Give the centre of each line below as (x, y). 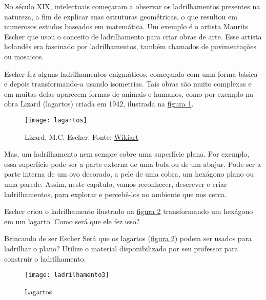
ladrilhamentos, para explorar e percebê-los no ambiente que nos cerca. (116, 194)
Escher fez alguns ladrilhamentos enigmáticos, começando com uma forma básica (131, 73)
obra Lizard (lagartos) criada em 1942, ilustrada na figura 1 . (99, 104)
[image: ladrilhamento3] (67, 275)
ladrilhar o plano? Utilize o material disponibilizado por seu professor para (121, 248)
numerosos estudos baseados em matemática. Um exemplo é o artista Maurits (126, 26)
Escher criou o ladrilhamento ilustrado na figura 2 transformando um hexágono (129, 211)
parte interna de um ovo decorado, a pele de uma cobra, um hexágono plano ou (129, 174)
